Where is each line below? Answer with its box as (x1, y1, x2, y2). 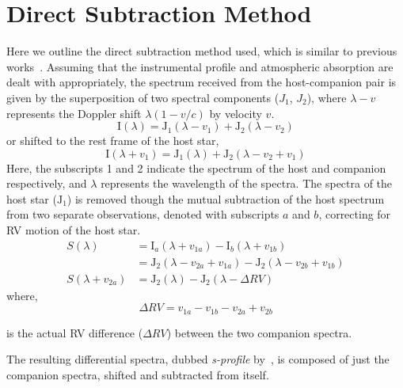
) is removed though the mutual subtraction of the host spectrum (67, 190, 385, 207)
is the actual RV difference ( (6, 324, 143, 340)
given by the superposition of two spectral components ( (6, 89, 279, 105)
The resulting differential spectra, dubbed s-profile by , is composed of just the (6, 351, 390, 367)
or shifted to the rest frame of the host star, (6, 132, 219, 149)
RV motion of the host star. (6, 222, 141, 238)
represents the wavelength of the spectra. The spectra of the (101, 175, 393, 192)
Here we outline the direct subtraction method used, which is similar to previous (6, 43, 397, 59)
